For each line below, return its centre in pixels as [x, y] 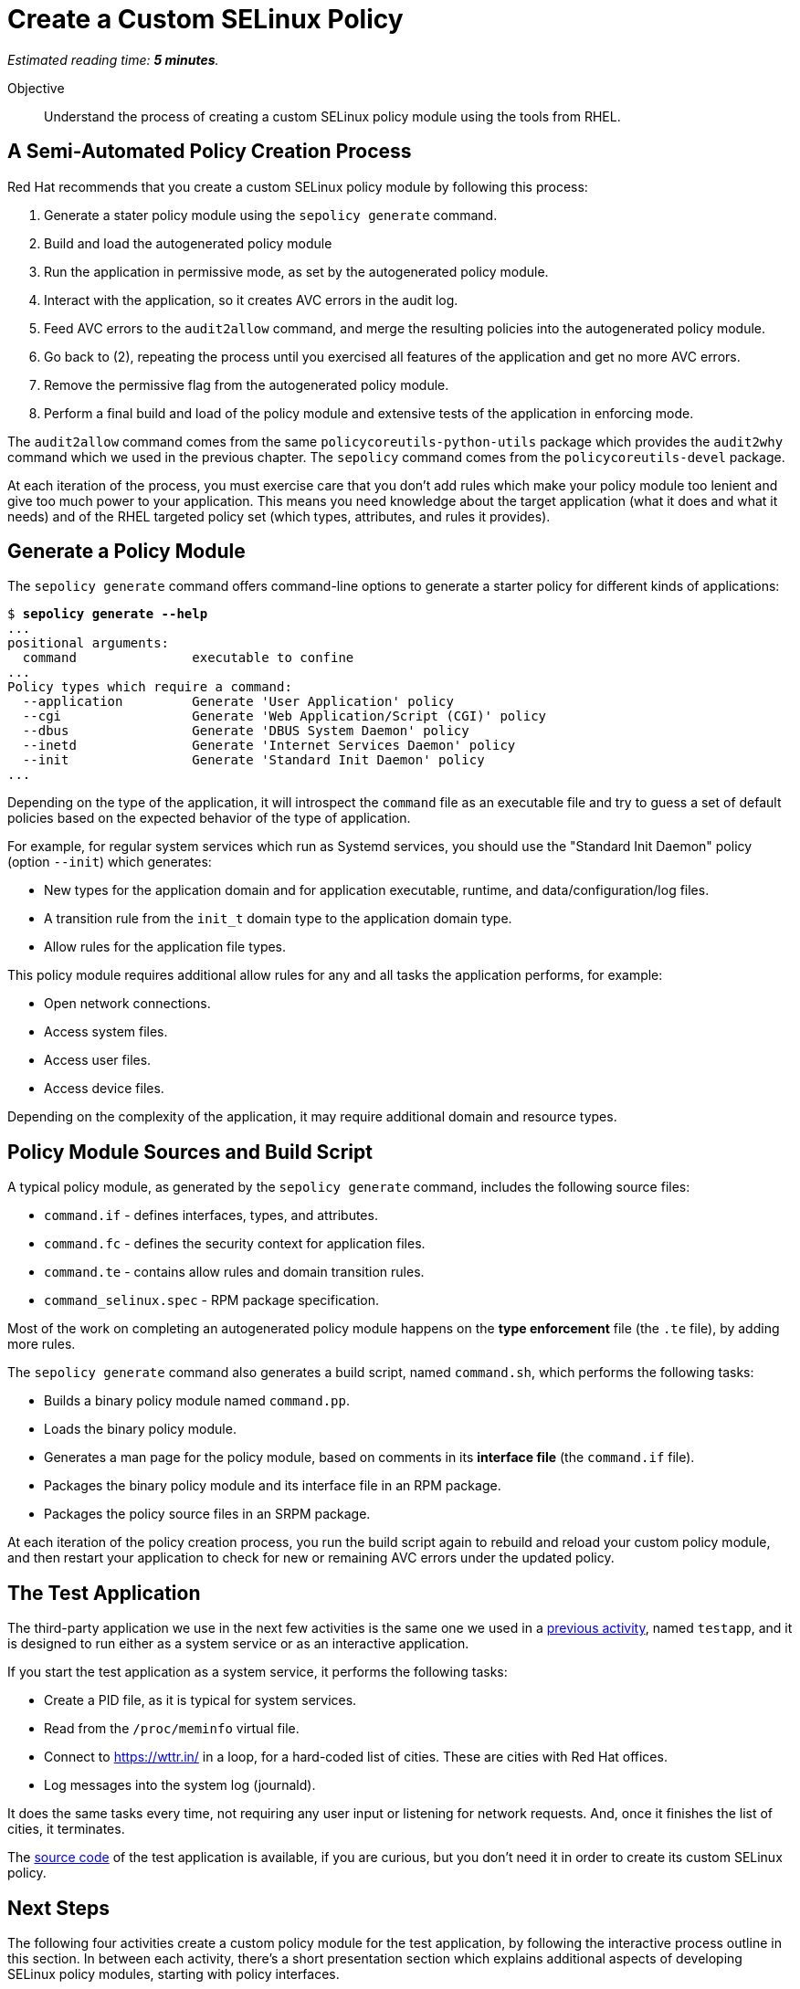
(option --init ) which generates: [110, 862]
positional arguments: [89, 643]
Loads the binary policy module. [140, 1429]
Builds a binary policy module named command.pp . [197, 1401]
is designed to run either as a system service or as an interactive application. [238, 1644]
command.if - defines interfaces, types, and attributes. [211, 1215]
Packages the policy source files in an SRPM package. [207, 1514]
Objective [36, 88]
